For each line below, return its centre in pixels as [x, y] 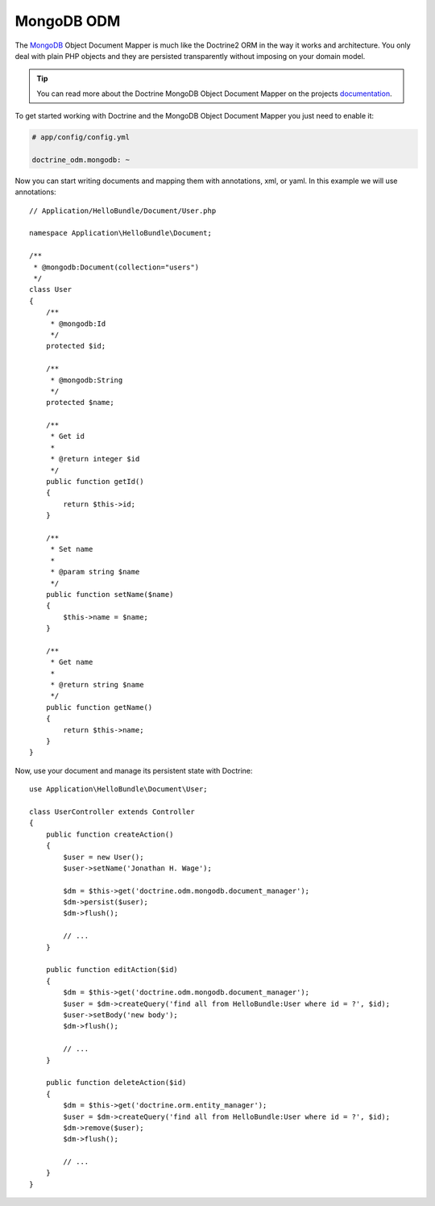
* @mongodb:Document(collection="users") [116, 267]
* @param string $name [95, 572]
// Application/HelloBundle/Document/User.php [123, 211]
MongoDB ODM [68, 21]
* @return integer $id [95, 459]
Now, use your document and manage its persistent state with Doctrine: [134, 770]
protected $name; [80, 403]
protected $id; [76, 346]
